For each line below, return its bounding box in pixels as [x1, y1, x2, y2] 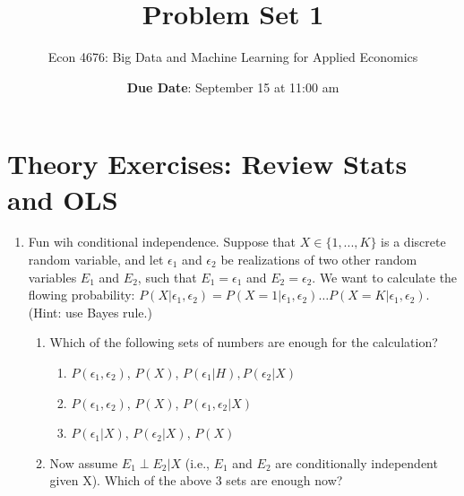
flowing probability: [28, 285, 135, 304]
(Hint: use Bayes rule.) [28, 302, 152, 321]
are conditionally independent [275, 453, 438, 472]
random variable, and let [28, 250, 164, 269]
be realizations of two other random [220, 250, 417, 269]
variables [28, 267, 77, 286]
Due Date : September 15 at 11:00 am [126, 77, 339, 96]
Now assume [49, 453, 118, 472]
